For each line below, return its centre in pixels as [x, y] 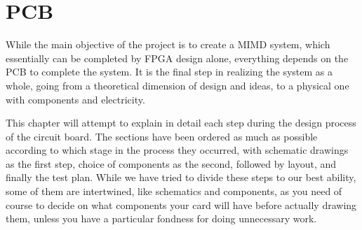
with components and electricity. [75, 99]
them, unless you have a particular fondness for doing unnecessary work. [161, 218]
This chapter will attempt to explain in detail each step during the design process [181, 123]
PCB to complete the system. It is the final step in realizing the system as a [169, 72]
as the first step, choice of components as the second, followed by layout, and [171, 163]
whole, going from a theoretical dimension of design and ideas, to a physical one [177, 85]
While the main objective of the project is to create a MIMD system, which [168, 44]
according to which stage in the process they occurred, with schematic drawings [177, 150]
